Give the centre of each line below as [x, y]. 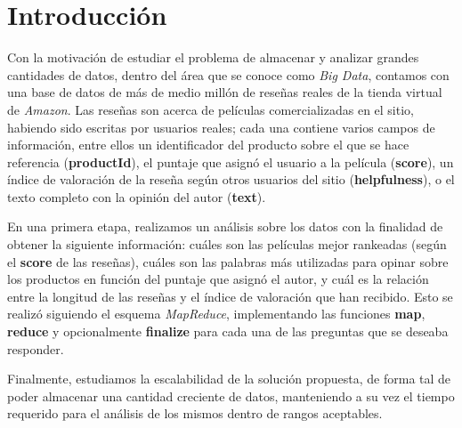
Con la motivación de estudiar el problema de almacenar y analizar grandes [213, 57]
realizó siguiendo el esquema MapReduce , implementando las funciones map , [216, 314]
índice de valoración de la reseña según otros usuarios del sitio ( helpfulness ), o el [231, 179]
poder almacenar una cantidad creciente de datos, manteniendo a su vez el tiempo [231, 396]
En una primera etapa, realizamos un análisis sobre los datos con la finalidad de [225, 226]
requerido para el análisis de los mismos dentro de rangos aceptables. [195, 413]
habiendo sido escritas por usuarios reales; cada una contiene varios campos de [221, 127]
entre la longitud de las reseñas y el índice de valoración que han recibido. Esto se [230, 296]
